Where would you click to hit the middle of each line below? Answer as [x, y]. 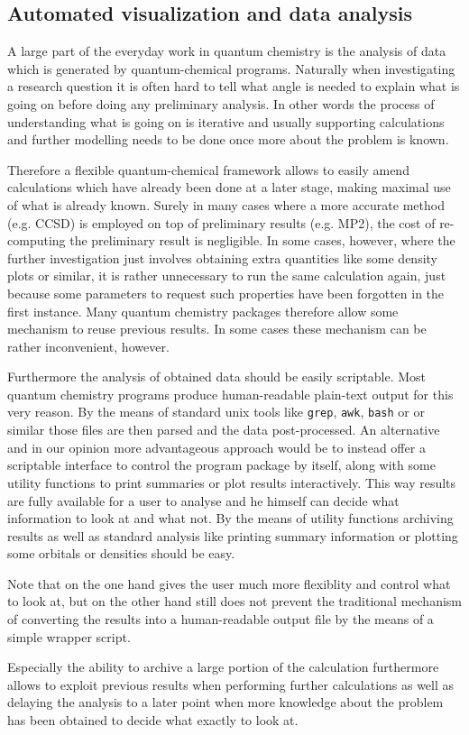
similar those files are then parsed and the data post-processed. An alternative [224, 430]
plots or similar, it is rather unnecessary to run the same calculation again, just [227, 276]
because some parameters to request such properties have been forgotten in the [226, 293]
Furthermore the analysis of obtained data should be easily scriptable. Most [217, 377]
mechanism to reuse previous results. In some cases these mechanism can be [217, 329]
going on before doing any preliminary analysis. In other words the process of [221, 103]
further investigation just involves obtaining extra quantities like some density [222, 257]
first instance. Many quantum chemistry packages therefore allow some [203, 311]
